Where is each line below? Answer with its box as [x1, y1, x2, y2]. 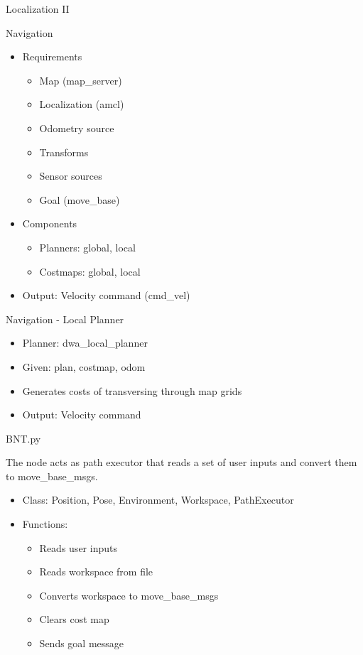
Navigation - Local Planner [6, 311, 124, 326]
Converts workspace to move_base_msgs [39, 588, 219, 602]
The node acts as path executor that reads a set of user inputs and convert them [6, 455, 357, 470]
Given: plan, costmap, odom [22, 359, 146, 374]
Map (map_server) [39, 72, 122, 87]
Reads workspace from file [39, 564, 153, 579]
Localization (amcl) [39, 97, 124, 112]
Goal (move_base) [39, 192, 120, 207]
